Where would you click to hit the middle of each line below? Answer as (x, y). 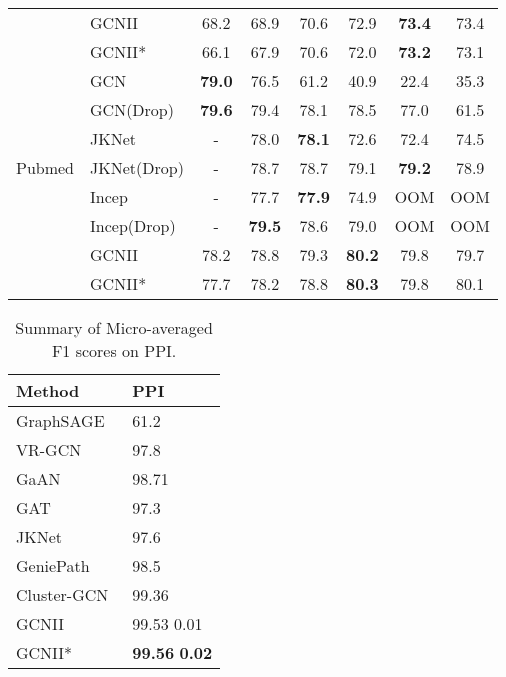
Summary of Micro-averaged (114, 327)
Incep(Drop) (133, 225)
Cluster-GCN (62, 594)
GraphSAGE (60, 420)
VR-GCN (49, 449)
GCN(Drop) (132, 109)
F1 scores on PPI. (114, 350)
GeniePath (53, 565)
